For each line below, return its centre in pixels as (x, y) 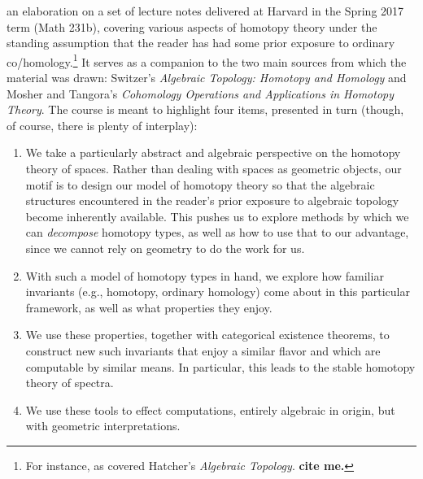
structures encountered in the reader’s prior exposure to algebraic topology (212, 200)
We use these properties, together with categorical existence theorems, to (207, 335)
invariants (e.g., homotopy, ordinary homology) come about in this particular (218, 292)
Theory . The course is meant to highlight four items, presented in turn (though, (205, 109)
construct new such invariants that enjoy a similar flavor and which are (203, 350)
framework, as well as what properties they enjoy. (149, 307)
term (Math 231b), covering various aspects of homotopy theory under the (192, 26)
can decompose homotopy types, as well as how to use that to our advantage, (217, 232)
